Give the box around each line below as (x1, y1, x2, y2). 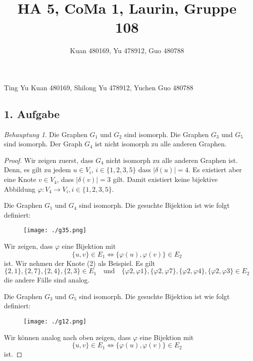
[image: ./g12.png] (23, 318, 86, 325)
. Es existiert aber (188, 164, 242, 175)
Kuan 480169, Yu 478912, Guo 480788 (70, 45, 184, 56)
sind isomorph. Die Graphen (124, 129, 209, 139)
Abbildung (4, 183, 36, 194)
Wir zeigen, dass (4, 241, 53, 251)
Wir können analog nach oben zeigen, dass (4, 332, 131, 342)
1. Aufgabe (4, 106, 60, 121)
